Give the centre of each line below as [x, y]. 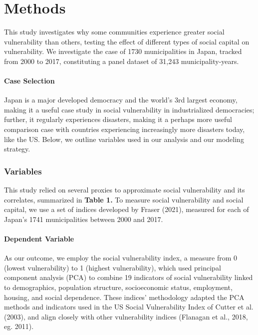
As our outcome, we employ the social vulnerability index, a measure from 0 [121, 258]
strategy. [17, 149]
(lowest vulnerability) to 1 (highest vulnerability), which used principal [113, 267]
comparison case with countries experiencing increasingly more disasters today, [125, 129]
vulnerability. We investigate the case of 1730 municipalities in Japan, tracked [123, 51]
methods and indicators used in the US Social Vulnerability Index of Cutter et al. [129, 307]
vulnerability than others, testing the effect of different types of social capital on [127, 41]
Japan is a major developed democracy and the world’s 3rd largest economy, [121, 100]
